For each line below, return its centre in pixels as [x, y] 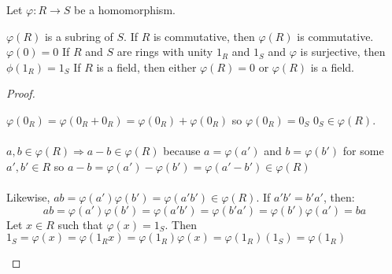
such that [80, 224]
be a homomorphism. [125, 9]
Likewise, [28, 196]
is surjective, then [343, 52]
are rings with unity [165, 52]
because [182, 151]
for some [363, 151]
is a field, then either [146, 67]
